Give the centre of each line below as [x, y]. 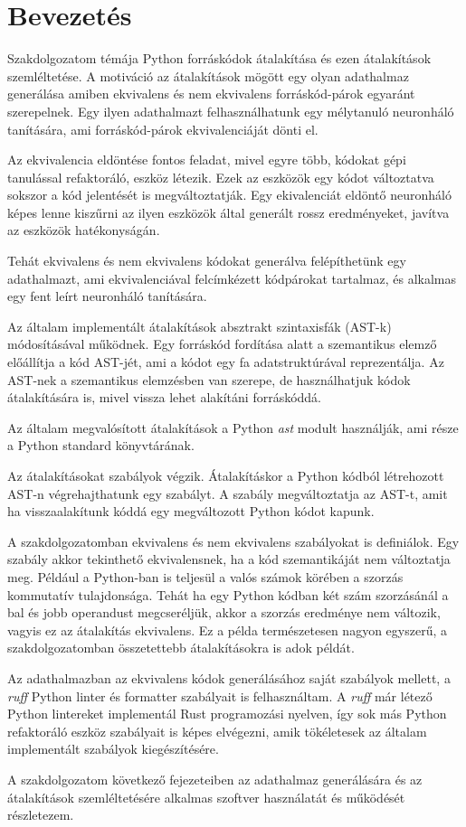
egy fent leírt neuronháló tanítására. [107, 296]
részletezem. [41, 815]
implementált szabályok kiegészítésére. [113, 749]
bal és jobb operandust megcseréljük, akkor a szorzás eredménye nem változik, [224, 612]
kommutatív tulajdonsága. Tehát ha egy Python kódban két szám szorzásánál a [228, 594]
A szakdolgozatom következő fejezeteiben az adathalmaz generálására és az [215, 779]
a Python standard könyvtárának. [101, 445]
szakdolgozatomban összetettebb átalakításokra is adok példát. [181, 648]
